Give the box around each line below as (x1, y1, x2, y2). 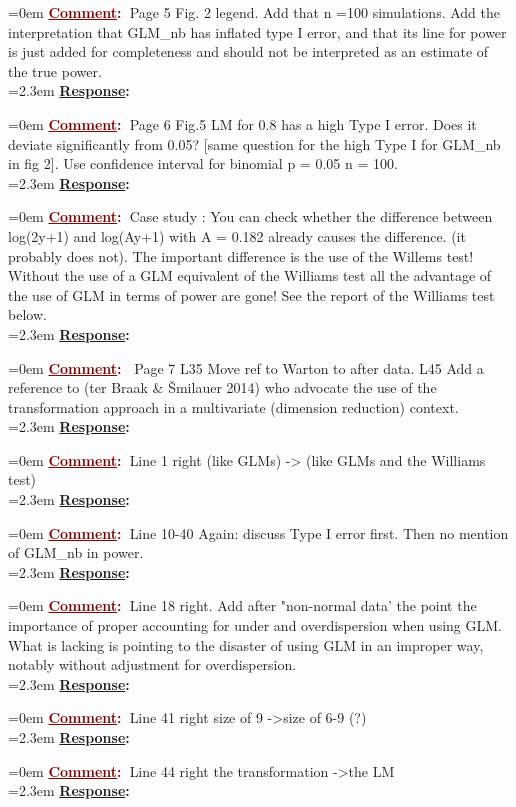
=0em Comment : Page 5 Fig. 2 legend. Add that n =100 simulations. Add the (8, 2, 501, 22)
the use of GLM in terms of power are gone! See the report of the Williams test (8, 284, 495, 305)
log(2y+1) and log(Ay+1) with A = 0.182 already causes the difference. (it (8, 225, 466, 246)
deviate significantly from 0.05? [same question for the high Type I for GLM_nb (8, 133, 501, 154)
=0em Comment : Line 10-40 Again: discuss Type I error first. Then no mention (8, 522, 509, 543)
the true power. (8, 60, 102, 81)
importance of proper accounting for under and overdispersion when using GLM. (8, 615, 502, 636)
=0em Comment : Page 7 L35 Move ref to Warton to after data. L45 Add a (8, 357, 484, 378)
